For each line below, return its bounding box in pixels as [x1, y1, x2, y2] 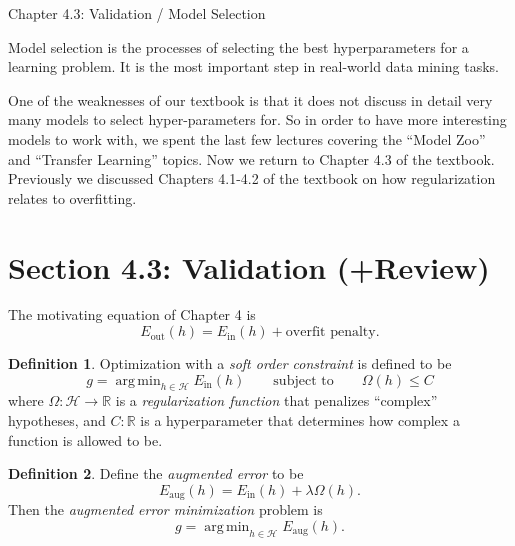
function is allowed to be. [8, 429, 163, 450]
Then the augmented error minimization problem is [8, 499, 323, 520]
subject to [273, 373, 334, 388]
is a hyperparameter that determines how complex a [140, 410, 460, 431]
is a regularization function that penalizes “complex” [115, 390, 438, 411]
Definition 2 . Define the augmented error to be [8, 463, 304, 484]
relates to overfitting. [8, 187, 137, 208]
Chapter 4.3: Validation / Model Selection [8, 3, 266, 23]
